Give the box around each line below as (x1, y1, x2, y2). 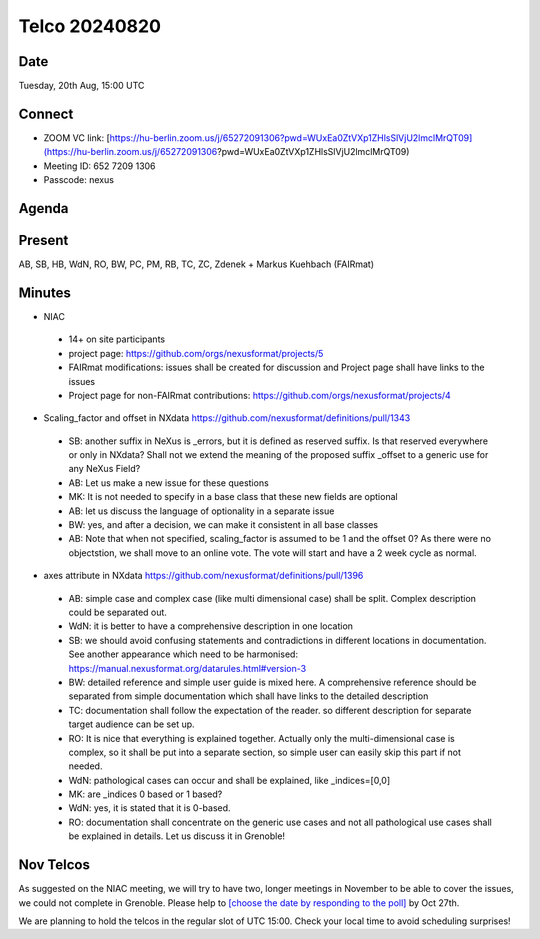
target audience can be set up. (68, 718, 195, 730)
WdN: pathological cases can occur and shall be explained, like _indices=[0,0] (68, 774, 391, 786)
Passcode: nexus (43, 174, 115, 186)
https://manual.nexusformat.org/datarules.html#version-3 (68, 662, 307, 674)
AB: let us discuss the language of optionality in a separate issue (68, 505, 335, 517)
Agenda (18, 200, 69, 217)
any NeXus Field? (68, 463, 141, 475)
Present (18, 231, 69, 249)
